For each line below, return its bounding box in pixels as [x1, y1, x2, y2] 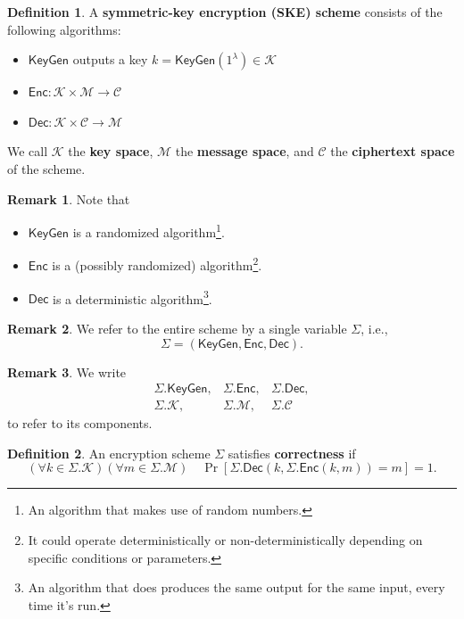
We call [7, 142, 48, 161]
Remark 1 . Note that [7, 189, 130, 208]
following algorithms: [7, 20, 121, 38]
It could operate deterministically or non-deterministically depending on [28, 530, 423, 549]
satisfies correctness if [228, 443, 356, 462]
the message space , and [175, 142, 314, 161]
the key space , [68, 142, 153, 161]
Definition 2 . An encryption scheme [7, 443, 211, 462]
